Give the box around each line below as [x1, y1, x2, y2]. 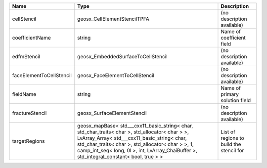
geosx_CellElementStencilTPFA [77, 15, 149, 22]
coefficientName [12, 35, 51, 41]
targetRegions [12, 138, 45, 144]
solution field [221, 97, 251, 104]
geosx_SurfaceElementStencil [77, 110, 147, 116]
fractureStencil [12, 110, 47, 116]
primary [221, 91, 239, 97]
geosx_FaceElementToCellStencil [77, 72, 155, 79]
